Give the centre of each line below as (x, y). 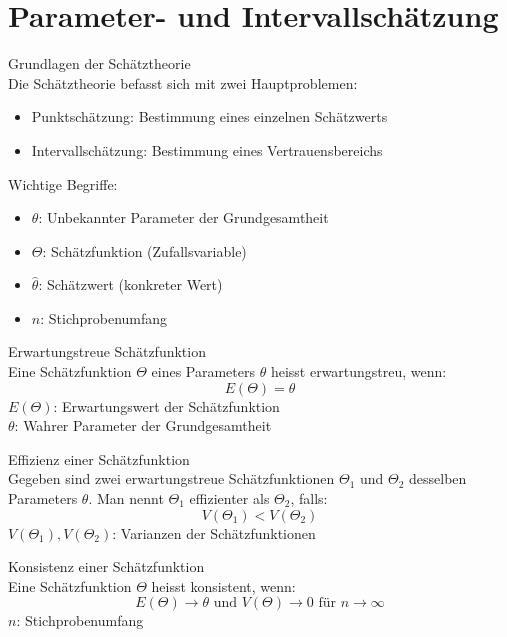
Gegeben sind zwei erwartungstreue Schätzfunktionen (171, 478)
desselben (438, 478)
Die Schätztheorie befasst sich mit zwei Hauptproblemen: (183, 82)
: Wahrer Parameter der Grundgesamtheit (143, 425)
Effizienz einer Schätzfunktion (99, 458)
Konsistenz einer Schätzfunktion (106, 566)
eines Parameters (203, 371)
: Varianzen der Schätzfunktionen (214, 532)
